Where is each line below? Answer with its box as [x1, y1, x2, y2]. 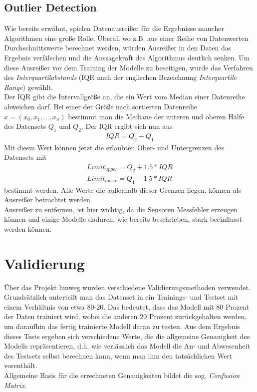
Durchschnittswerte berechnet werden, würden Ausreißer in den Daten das [4, 42, 232, 53]
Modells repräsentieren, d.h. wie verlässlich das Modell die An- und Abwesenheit [4, 341, 250, 351]
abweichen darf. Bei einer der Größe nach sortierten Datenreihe [4, 101, 197, 111]
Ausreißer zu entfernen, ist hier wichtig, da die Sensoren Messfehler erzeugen [4, 204, 238, 214]
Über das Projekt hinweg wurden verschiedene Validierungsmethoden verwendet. [4, 282, 251, 292]
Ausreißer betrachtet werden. [4, 194, 92, 205]
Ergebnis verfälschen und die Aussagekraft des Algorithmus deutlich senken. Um [4, 52, 250, 62]
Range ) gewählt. [4, 81, 53, 92]
